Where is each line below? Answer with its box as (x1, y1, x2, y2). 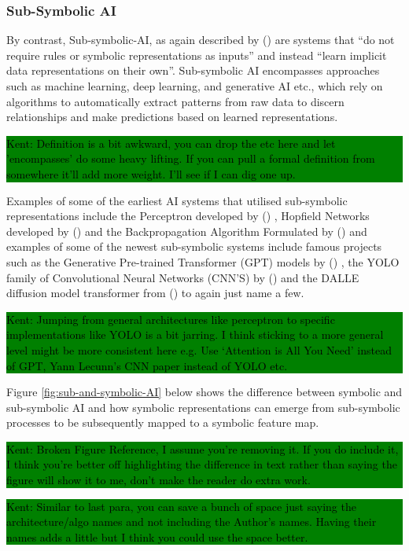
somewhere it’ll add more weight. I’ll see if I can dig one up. (6, 165, 296, 182)
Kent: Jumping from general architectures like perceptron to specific (6, 310, 335, 327)
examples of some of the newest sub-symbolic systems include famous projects (6, 238, 382, 255)
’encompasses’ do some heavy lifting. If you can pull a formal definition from (6, 150, 375, 167)
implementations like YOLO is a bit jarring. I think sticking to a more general (6, 326, 384, 343)
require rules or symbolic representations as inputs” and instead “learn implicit (6, 46, 387, 63)
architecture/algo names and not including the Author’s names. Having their (6, 513, 377, 530)
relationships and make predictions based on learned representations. (6, 108, 338, 125)
